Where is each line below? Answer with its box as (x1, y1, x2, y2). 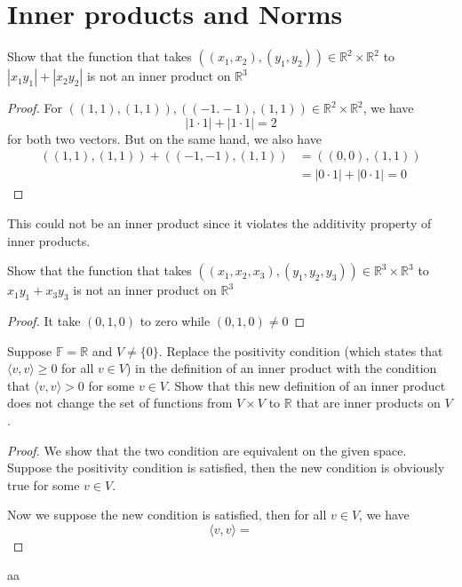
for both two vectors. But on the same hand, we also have (7, 129, 322, 147)
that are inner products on (296, 393, 441, 412)
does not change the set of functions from (7, 393, 233, 412)
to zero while (139, 311, 211, 329)
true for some (7, 475, 80, 494)
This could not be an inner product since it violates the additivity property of (7, 213, 432, 232)
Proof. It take (7, 311, 81, 329)
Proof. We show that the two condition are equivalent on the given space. (7, 440, 407, 459)
